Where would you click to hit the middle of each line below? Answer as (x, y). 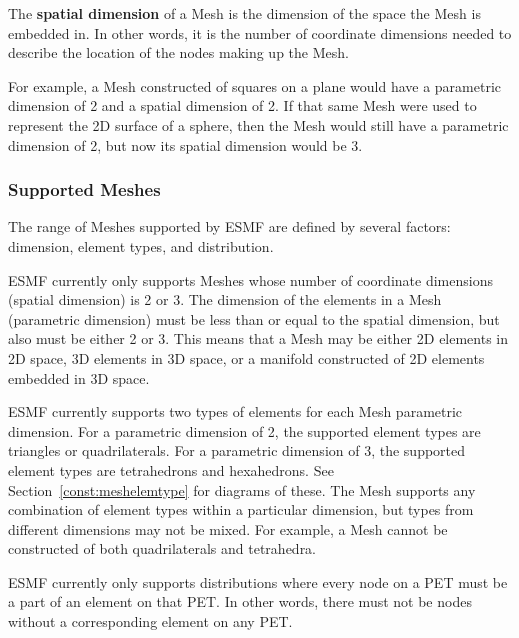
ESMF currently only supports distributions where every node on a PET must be (258, 581)
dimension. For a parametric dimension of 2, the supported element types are (244, 430)
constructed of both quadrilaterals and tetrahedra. (162, 548)
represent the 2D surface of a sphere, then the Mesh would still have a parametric (258, 124)
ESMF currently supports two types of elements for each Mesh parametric (235, 411)
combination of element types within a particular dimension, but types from (241, 509)
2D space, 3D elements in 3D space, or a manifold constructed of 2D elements (246, 357)
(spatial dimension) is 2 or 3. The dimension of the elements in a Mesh (225, 299)
